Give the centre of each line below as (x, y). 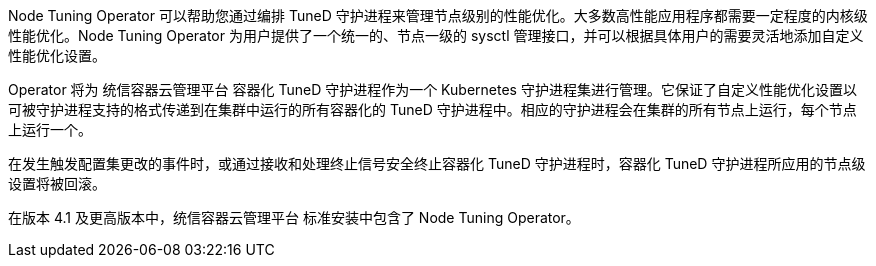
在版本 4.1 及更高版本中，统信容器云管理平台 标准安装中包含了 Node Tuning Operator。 (294, 217)
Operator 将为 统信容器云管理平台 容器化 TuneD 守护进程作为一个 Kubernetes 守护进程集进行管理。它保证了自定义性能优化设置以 (432, 89)
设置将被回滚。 (57, 183)
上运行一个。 (50, 129)
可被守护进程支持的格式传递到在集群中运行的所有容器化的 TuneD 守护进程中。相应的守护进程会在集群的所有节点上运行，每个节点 (432, 109)
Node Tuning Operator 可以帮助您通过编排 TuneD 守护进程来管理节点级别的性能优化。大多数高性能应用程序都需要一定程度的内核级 (438, 15)
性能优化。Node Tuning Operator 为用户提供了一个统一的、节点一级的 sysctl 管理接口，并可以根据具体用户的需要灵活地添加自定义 (436, 35)
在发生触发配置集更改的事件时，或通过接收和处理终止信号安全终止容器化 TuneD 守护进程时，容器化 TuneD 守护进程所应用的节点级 (437, 163)
